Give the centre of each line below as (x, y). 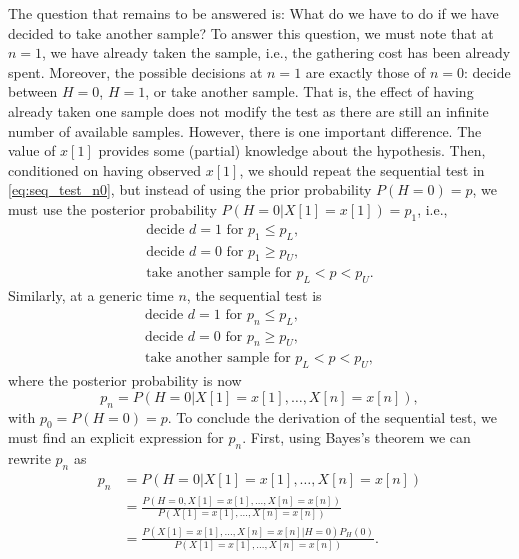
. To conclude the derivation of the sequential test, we (332, 416)
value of (32, 150)
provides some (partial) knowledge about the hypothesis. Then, (292, 150)
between (33, 91)
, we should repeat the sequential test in (362, 169)
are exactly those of (365, 71)
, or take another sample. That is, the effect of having (309, 91)
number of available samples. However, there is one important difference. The (245, 130)
